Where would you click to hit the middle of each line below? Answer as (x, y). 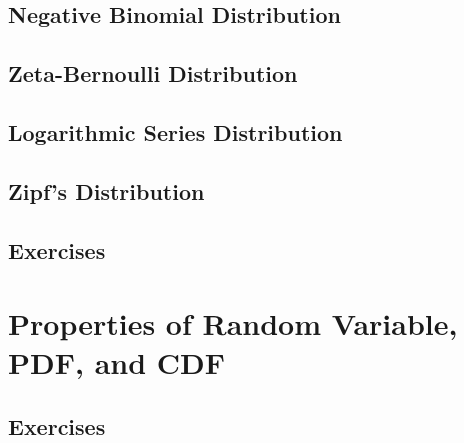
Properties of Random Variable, (233, 323)
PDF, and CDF (117, 362)
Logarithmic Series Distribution (175, 131)
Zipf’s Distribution (106, 190)
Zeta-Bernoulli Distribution (153, 73)
